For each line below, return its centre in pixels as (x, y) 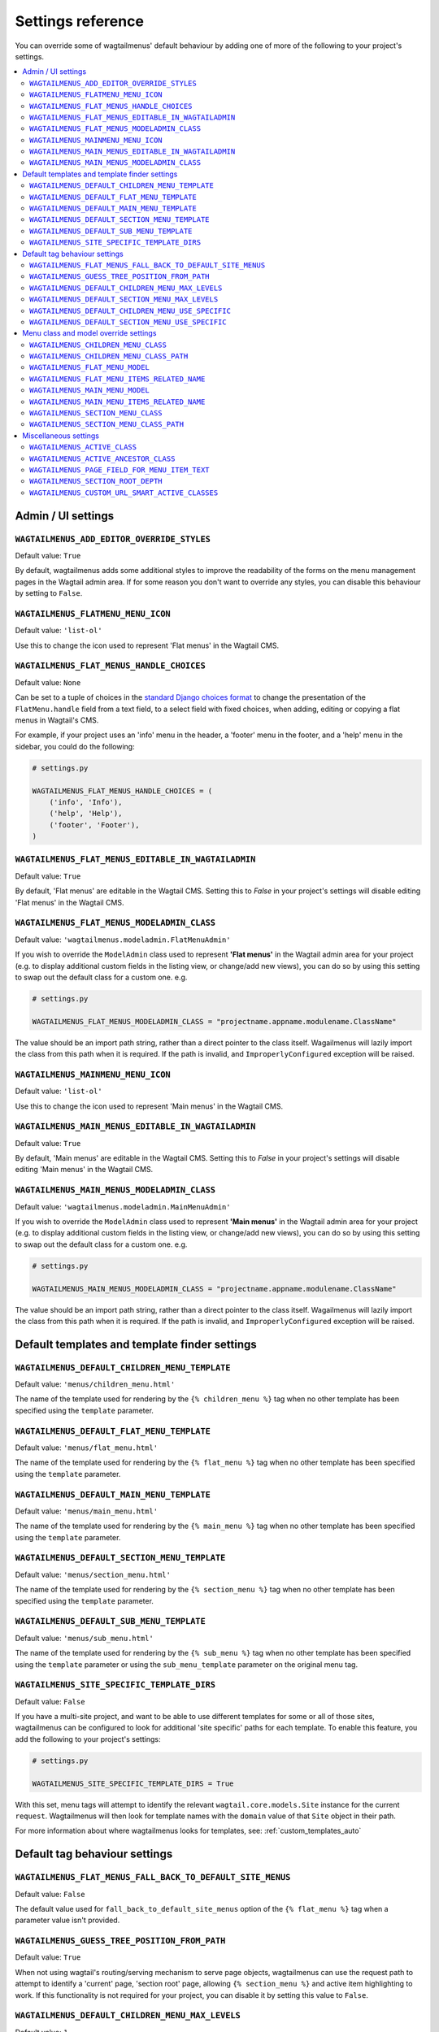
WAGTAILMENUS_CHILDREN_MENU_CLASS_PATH (109, 356)
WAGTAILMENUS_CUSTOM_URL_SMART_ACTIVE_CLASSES (124, 493)
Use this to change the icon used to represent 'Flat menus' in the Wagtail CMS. (147, 645)
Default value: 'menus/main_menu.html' (87, 1511)
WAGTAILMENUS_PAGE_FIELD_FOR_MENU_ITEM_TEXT (120, 470)
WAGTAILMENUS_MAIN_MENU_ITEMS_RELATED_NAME (117, 402)
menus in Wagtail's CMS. (57, 720)
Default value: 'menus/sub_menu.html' (84, 1638)
